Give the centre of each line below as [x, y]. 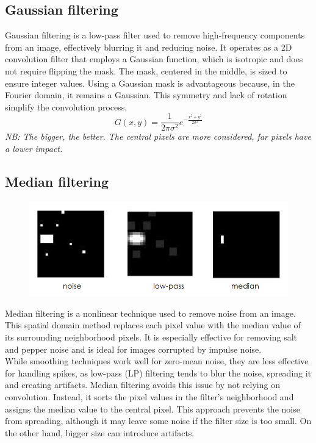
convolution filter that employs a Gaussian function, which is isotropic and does [154, 59]
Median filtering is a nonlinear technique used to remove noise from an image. [150, 313]
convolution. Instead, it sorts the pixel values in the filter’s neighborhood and [149, 396]
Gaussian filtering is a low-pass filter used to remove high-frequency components [155, 35]
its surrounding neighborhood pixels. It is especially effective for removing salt [151, 337]
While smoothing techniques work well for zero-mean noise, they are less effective [157, 361]
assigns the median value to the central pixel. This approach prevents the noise [153, 409]
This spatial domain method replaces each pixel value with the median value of [153, 325]
